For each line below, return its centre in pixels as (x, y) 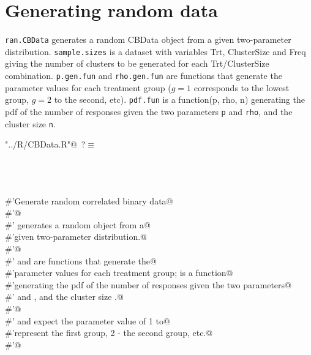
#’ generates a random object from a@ (78, 224)
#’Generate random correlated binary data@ (89, 200)
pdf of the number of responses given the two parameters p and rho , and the (149, 111)
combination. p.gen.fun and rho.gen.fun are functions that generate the (144, 76)
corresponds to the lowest (242, 87)
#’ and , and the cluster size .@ (64, 297)
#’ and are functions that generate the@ (81, 260)
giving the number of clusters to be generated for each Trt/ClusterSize (137, 63)
